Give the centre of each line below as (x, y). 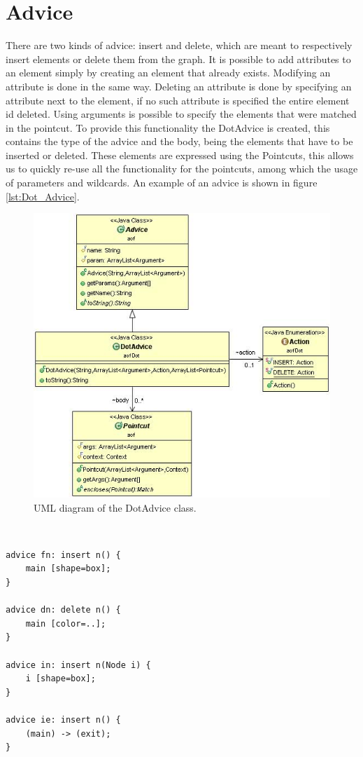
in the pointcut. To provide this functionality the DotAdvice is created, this (168, 127)
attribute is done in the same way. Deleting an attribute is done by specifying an (179, 86)
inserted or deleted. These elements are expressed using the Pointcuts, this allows (180, 155)
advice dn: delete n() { (63, 610)
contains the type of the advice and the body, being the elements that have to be (179, 141)
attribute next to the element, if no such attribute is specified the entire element (178, 100)
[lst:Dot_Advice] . (43, 196)
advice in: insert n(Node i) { (78, 665)
